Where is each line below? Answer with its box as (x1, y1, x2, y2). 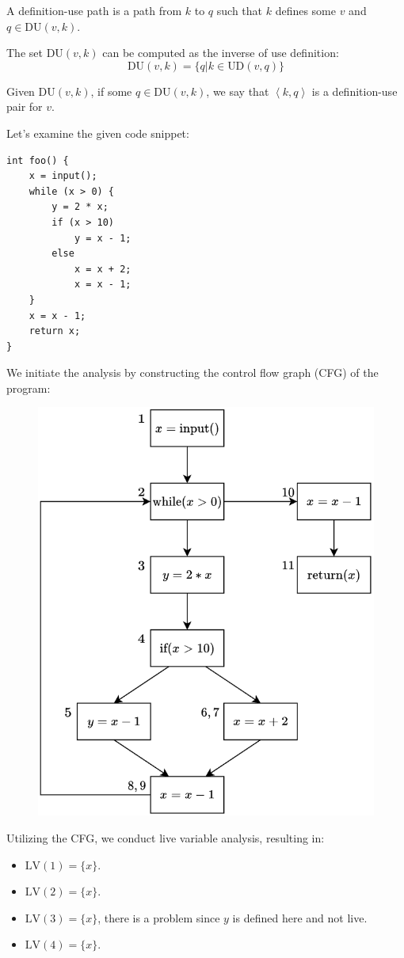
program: (6, 379, 51, 396)
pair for (6, 98, 43, 115)
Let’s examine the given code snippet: (6, 124, 189, 141)
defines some (275, 2, 336, 18)
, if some (90, 82, 132, 99)
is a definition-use (311, 82, 398, 99)
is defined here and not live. (232, 909, 368, 926)
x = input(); (29, 170, 97, 182)
